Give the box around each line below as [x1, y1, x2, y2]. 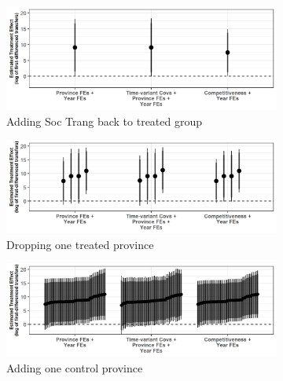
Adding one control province [6, 359, 143, 376]
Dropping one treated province [6, 236, 154, 252]
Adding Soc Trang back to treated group [6, 112, 203, 129]
